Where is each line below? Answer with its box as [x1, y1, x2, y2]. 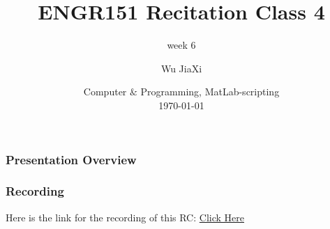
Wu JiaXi [160, 61, 202, 75]
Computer [83, 84, 127, 99]
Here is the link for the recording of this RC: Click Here [6, 210, 244, 224]
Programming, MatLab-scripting [140, 84, 280, 99]
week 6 [167, 38, 196, 52]
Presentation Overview [6, 150, 137, 168]
